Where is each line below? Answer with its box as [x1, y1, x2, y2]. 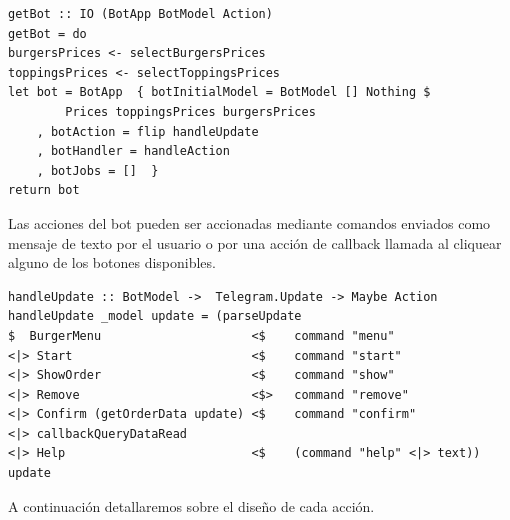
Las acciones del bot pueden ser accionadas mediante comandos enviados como [8, 212, 491, 233]
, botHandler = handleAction [36, 144, 230, 159]
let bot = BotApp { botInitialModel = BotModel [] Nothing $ [8, 85, 431, 100]
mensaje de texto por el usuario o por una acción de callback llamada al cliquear [8, 232, 502, 253]
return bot [8, 183, 80, 198]
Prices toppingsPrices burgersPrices [65, 104, 316, 119]
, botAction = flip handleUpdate [36, 124, 259, 139]
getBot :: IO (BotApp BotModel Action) [8, 7, 273, 21]
